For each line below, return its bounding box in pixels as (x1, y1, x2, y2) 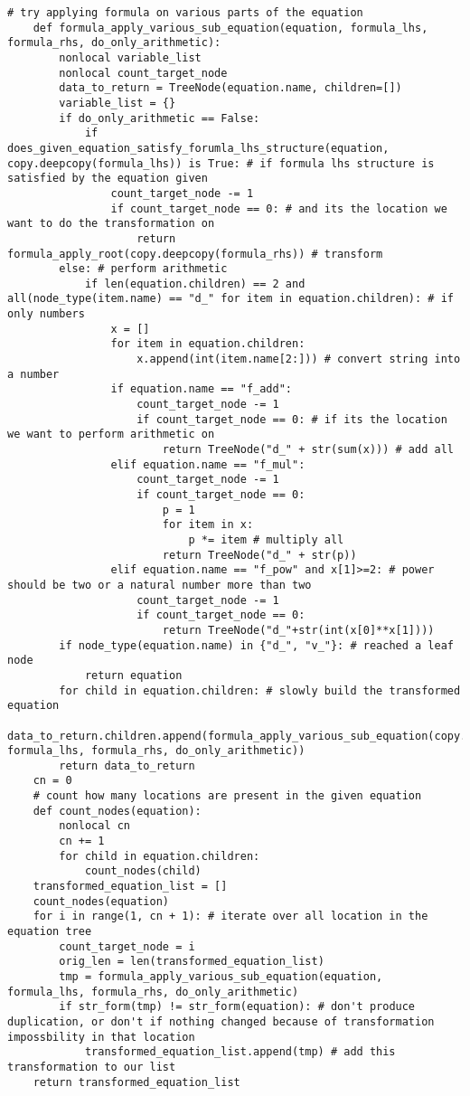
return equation (84, 668, 183, 682)
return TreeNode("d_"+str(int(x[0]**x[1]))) (162, 623, 435, 637)
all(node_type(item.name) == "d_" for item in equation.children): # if (7, 292, 454, 306)
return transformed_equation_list (33, 1075, 240, 1089)
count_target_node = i (59, 940, 195, 953)
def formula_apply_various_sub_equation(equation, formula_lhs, (33, 21, 428, 34)
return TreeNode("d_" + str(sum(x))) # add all (162, 443, 454, 457)
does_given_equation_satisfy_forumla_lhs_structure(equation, (7, 141, 390, 155)
